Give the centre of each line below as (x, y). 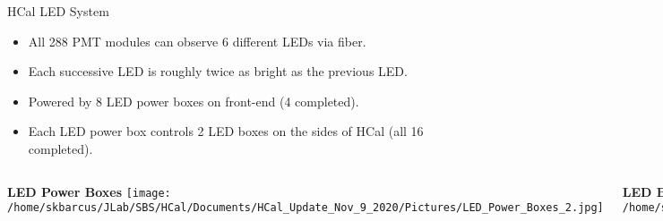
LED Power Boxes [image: (89, 191)
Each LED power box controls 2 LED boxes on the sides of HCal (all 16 (226, 131)
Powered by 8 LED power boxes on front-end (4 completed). (194, 101)
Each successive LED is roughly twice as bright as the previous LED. (218, 71)
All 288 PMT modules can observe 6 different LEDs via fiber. (197, 41)
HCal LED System (58, 11)
